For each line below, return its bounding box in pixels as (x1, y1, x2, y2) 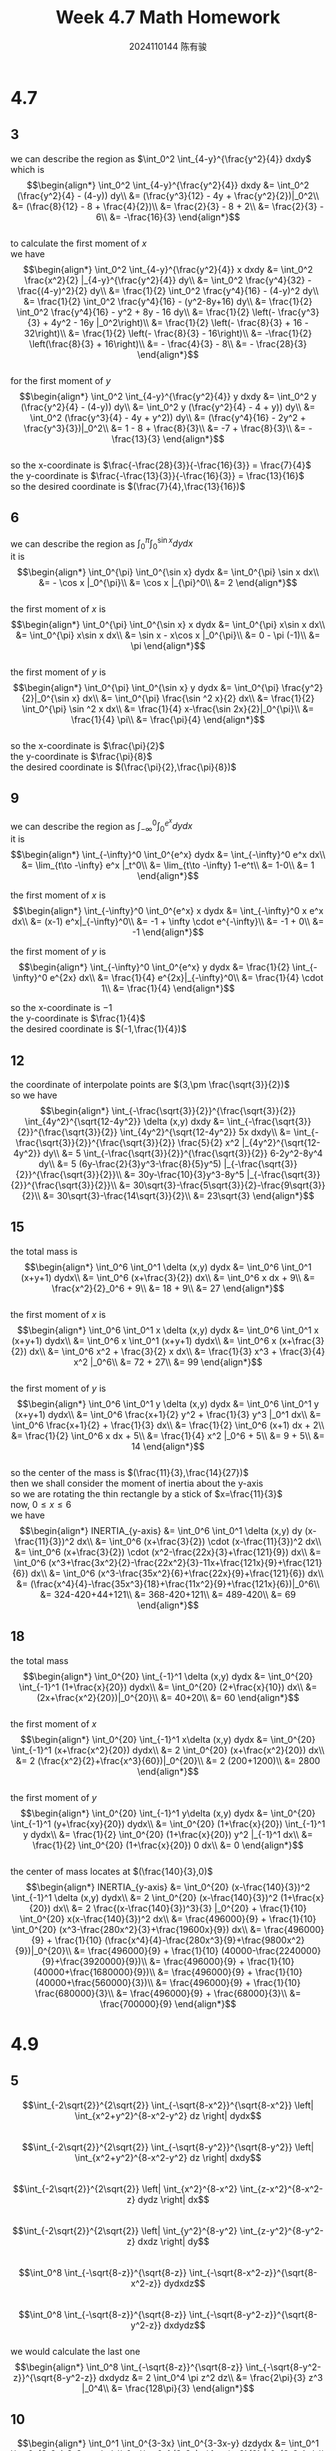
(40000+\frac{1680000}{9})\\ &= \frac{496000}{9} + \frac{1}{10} (33, 1966, 303, 1978)
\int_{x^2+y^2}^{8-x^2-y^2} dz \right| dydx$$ (74, 2109, 262, 2121)
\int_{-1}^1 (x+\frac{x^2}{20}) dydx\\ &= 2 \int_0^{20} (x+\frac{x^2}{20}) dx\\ (11, 1744, 325, 1756)
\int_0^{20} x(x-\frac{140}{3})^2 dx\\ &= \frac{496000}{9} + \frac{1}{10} (19, 1912, 317, 1925)
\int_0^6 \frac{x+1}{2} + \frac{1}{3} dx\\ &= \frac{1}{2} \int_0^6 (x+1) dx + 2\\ (11, 1419, 325, 1431)
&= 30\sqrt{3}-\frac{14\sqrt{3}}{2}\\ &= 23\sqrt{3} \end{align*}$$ (42, 1189, 315, 1201)
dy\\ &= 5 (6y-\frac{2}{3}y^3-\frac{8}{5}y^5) (38, 1157, 222, 1170)
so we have (10, 1089, 58, 1101)
